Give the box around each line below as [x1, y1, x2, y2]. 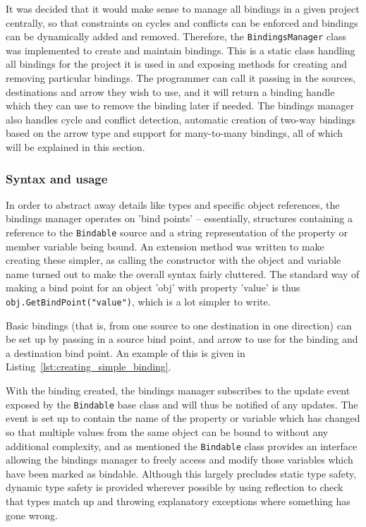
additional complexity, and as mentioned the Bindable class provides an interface [6, 438, 358, 453]
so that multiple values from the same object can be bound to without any [6, 424, 329, 439]
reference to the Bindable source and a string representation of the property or [6, 225, 348, 239]
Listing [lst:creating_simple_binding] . [6, 359, 171, 374]
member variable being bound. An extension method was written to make [6, 238, 324, 253]
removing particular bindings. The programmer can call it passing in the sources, [6, 71, 356, 85]
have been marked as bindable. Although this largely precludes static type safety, [6, 466, 357, 480]
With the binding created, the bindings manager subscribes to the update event [6, 383, 350, 398]
